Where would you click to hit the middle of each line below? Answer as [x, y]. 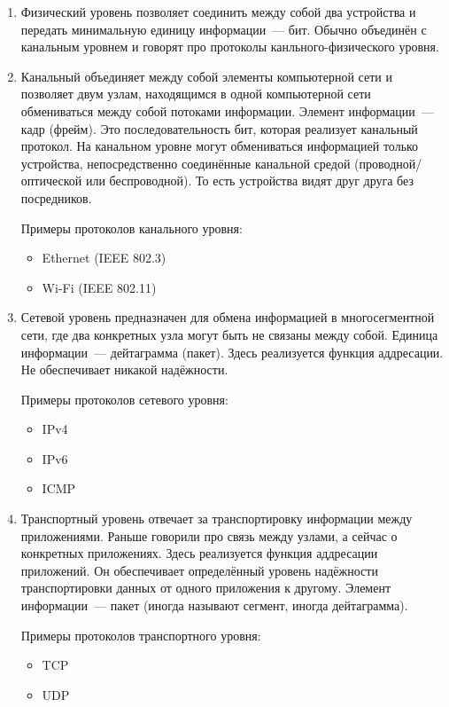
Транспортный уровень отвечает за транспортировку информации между [217, 518]
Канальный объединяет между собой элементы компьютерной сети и [206, 76]
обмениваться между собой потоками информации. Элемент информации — [227, 110]
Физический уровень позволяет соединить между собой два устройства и [218, 12]
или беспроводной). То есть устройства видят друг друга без [249, 181]
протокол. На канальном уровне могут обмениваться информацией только [220, 146]
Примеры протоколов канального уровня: [132, 228]
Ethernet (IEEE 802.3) [104, 258]
